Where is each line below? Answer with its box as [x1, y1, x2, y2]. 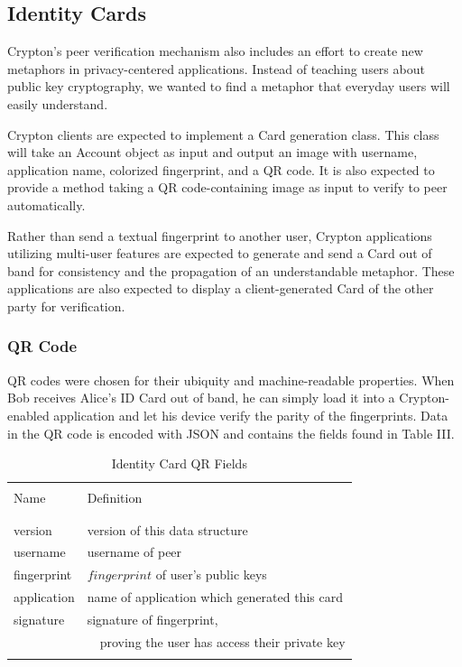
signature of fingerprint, [87, 609, 218, 628]
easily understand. [7, 94, 108, 113]
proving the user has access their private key [99, 632, 346, 651]
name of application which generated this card [87, 588, 343, 607]
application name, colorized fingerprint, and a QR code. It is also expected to [7, 160, 435, 179]
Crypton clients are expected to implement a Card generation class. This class [7, 125, 439, 144]
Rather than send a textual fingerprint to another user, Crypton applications [7, 226, 432, 245]
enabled [7, 405, 50, 424]
